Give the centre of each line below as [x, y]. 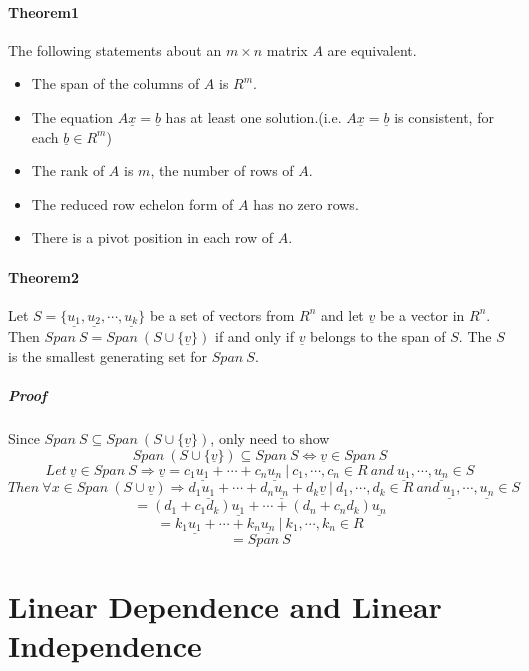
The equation [72, 116]
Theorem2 [44, 276]
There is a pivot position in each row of [152, 237]
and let [342, 314]
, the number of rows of [222, 170]
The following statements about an [115, 49]
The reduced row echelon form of [132, 203]
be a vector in [422, 314]
